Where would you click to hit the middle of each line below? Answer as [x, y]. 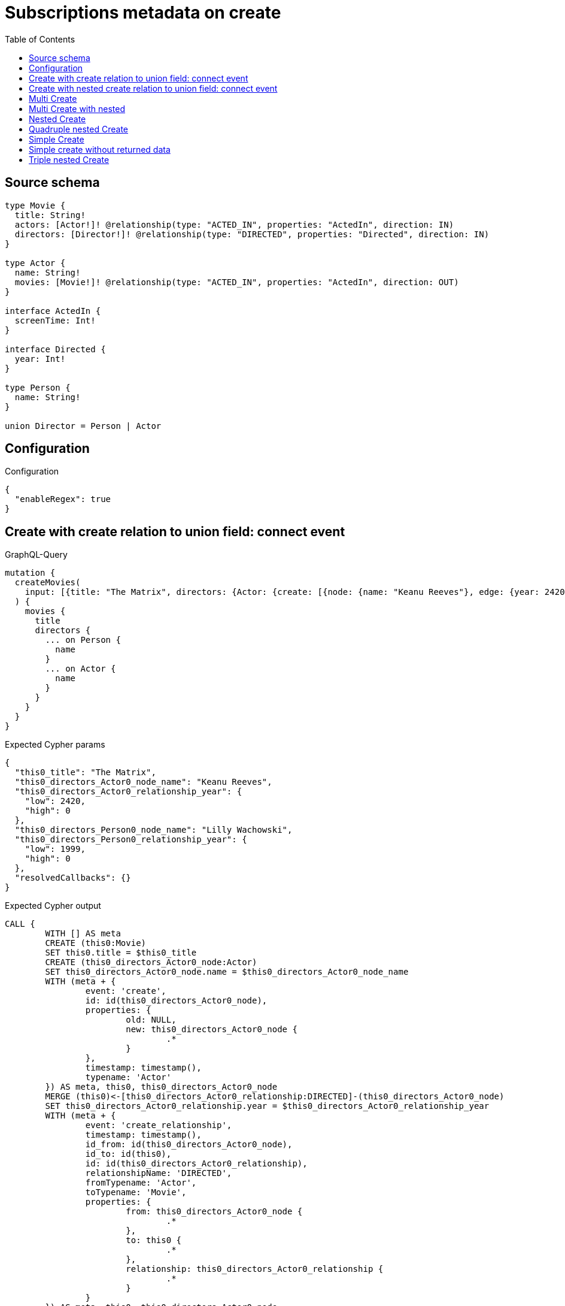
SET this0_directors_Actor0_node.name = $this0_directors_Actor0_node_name [227, 972]
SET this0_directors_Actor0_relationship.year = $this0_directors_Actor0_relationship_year [267, 1106]
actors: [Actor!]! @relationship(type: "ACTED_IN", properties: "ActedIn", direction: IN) [234, 224]
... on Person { [83, 640]
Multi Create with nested [77, 108]
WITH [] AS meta [83, 934]
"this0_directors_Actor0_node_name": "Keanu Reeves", [143, 782]
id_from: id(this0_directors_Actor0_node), [189, 1145]
